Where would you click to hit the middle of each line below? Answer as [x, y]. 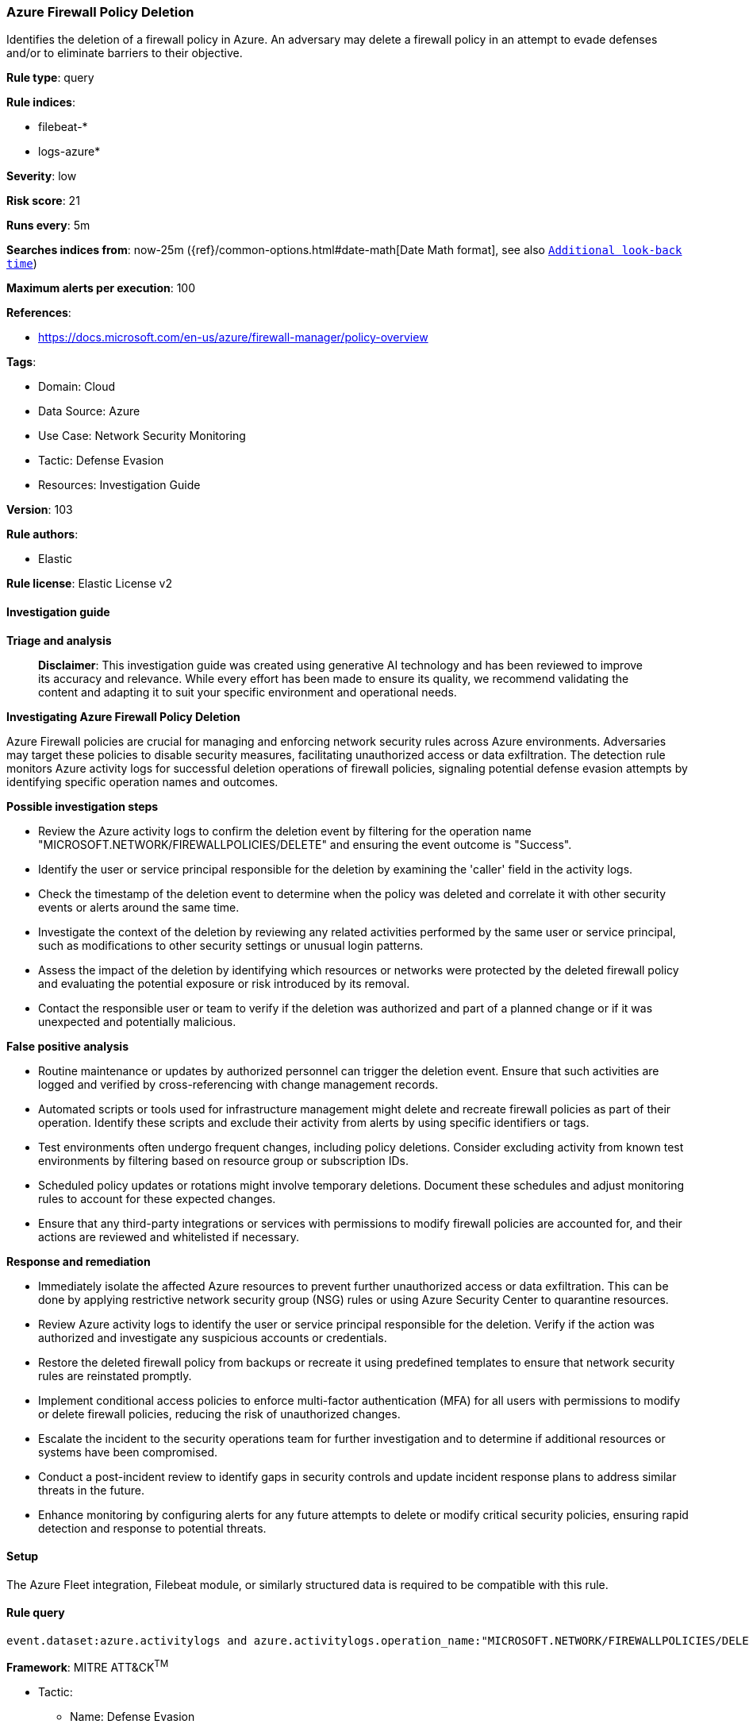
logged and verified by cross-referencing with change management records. [238, 1084]
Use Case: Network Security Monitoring [142, 436]
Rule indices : [41, 102]
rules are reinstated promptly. [115, 1375]
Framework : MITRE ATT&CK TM [88, 1666]
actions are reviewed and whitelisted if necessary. [169, 1236]
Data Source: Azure [89, 411]
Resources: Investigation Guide [119, 485]
